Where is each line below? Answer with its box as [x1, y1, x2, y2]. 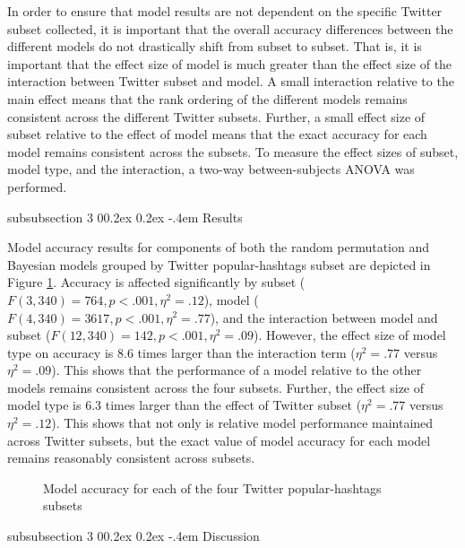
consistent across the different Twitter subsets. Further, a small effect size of [7, 107, 426, 126]
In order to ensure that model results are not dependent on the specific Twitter [7, 2, 443, 20]
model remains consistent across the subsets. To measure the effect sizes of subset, [7, 142, 459, 161]
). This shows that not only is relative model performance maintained [51, 413, 434, 432]
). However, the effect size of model [254, 326, 446, 344]
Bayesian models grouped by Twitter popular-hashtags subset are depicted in [7, 255, 431, 274]
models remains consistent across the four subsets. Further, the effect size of [7, 378, 425, 396]
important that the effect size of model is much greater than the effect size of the [7, 54, 452, 73]
